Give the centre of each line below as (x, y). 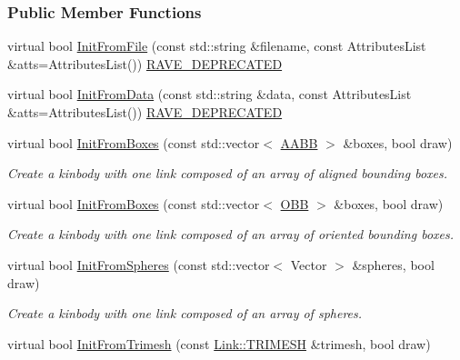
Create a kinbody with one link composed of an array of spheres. (185, 313)
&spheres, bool (393, 264)
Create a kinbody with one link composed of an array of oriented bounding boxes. (231, 234)
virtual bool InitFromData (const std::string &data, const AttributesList (210, 94)
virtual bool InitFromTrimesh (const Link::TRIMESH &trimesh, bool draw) (219, 343)
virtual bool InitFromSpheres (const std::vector (139, 264)
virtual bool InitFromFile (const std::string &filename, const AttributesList (217, 46)
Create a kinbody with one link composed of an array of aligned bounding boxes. (228, 173)
